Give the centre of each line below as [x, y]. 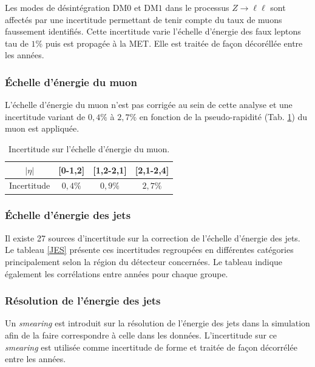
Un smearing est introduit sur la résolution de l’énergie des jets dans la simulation [157, 323]
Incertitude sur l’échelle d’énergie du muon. [89, 148]
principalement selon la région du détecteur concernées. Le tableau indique [144, 261]
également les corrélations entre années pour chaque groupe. [117, 273]
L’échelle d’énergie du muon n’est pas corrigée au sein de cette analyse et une [149, 105]
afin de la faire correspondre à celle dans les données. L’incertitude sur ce [141, 335]
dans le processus [197, 7]
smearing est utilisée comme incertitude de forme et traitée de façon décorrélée [151, 347]
